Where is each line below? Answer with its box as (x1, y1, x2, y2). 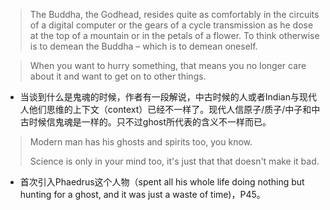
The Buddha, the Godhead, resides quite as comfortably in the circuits (29, 9, 320, 20)
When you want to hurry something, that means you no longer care (29, 60, 307, 71)
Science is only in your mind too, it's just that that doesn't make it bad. (29, 155, 320, 167)
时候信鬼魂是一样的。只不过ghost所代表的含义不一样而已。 (28, 116, 272, 128)
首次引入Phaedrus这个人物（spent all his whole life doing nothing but (19, 176, 305, 188)
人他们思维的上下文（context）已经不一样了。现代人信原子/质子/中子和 (19, 104, 312, 115)
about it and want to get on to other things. (29, 70, 207, 82)
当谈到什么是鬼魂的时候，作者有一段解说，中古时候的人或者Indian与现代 (19, 91, 317, 103)
